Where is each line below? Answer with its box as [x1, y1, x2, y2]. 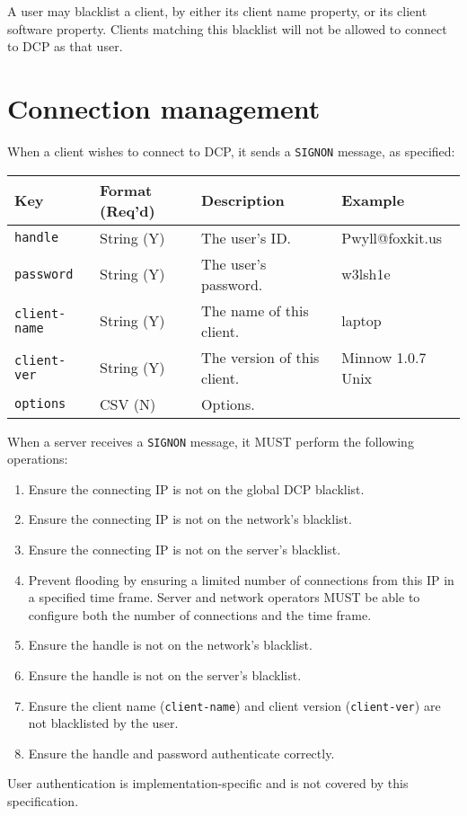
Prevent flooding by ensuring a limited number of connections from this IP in [28, 570, 454, 589]
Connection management [7, 89, 321, 126]
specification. [7, 792, 79, 810]
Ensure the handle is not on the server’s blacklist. [28, 665, 302, 684]
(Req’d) [100, 200, 155, 221]
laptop [341, 310, 382, 332]
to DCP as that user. [7, 37, 123, 56]
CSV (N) [100, 393, 156, 414]
